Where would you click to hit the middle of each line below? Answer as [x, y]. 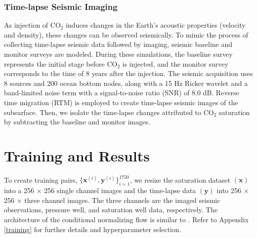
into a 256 [19, 190]
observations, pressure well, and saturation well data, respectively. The [111, 210]
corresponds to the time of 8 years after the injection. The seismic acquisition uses [128, 73]
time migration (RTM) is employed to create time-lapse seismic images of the [121, 102]
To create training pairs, [41, 179]
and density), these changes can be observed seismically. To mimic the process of [126, 34]
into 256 [229, 190]
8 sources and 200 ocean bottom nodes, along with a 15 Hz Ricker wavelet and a [126, 83]
